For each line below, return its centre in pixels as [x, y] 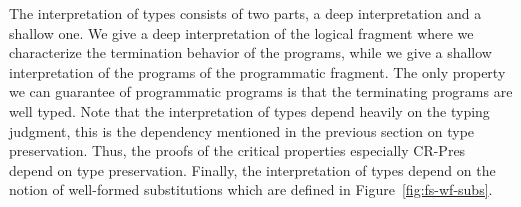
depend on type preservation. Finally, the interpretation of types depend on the [252, 169]
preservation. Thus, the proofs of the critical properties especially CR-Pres [237, 150]
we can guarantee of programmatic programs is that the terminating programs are [261, 91]
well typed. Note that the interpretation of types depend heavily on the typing [249, 110]
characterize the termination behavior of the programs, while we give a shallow [250, 52]
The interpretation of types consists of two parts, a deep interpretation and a [245, 13]
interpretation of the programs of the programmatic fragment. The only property [257, 71]
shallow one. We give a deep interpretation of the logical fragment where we [241, 32]
